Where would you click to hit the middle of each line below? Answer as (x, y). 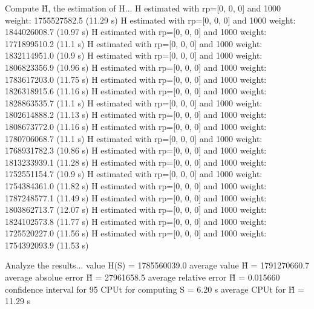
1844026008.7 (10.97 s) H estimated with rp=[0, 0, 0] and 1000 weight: (136, 32)
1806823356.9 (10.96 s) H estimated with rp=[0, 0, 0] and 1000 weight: (136, 67)
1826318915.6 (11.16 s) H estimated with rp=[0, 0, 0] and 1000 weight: (136, 91)
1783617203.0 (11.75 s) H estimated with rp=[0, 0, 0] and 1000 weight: (136, 79)
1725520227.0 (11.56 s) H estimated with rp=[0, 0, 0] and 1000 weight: (136, 233)
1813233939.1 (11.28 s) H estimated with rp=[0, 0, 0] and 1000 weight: (136, 162)
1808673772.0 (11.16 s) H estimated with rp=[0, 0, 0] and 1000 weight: (136, 126)
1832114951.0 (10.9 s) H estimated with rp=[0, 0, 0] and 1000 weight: (134, 55)
